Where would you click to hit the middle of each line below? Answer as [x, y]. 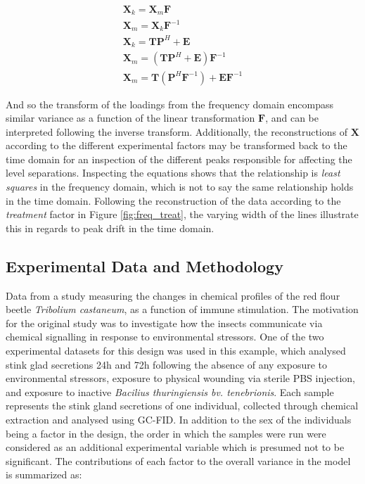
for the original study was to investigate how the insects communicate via [164, 323]
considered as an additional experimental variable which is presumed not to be [175, 447]
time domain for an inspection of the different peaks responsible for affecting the [179, 159]
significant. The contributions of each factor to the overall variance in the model [178, 460]
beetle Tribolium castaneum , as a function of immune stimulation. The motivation [182, 309]
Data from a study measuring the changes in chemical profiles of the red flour [173, 295]
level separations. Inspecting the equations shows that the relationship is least [173, 173]
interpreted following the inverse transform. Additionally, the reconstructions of [177, 131]
